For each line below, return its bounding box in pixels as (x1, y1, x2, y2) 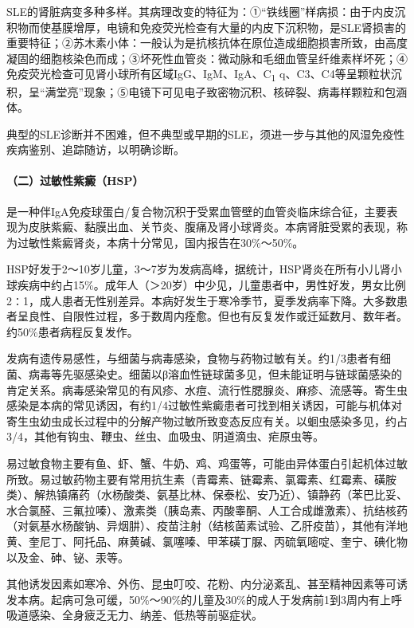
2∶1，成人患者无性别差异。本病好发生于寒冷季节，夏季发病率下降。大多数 (6, 292, 396, 308)
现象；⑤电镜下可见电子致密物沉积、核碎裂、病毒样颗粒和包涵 (84, 83, 408, 100)
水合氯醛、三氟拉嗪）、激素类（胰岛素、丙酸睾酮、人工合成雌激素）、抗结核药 (6, 501, 408, 518)
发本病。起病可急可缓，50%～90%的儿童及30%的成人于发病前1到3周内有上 (6, 591, 391, 607)
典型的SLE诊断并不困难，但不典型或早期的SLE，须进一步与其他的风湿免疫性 (6, 125, 405, 142)
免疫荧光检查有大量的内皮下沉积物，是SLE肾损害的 (139, 18, 407, 35)
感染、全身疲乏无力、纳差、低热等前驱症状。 (28, 606, 263, 623)
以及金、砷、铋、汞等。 (6, 548, 129, 565)
